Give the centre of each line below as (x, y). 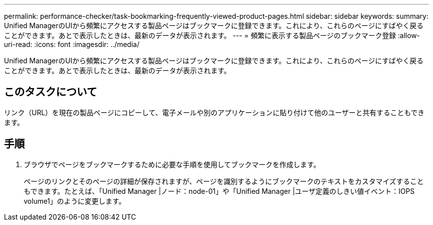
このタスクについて (51, 92)
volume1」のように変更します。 (75, 201)
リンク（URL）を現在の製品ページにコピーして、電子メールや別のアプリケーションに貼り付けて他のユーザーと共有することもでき (214, 112)
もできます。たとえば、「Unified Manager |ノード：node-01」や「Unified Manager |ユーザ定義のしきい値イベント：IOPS (219, 191)
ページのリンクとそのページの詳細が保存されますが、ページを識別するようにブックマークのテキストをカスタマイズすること (224, 181)
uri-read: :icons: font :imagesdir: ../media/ (72, 44)
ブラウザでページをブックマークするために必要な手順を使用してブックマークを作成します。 (172, 164)
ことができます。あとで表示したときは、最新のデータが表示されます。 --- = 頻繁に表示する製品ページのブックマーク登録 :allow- (212, 35)
